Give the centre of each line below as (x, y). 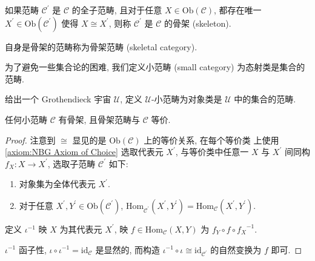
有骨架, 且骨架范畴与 (99, 119)
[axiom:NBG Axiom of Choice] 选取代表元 (84, 152)
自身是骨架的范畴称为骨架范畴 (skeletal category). (101, 46)
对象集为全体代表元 (57, 184)
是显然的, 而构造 (128, 249)
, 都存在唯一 (238, 10)
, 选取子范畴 (71, 163)
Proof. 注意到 (30, 140)
